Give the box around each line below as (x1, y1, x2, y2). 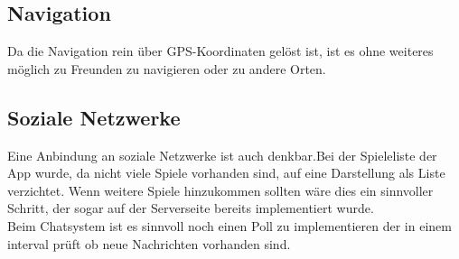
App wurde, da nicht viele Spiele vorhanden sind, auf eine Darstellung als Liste (7, 163, 445, 182)
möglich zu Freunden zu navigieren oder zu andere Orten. (7, 59, 326, 78)
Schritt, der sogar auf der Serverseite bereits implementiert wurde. (7, 199, 374, 217)
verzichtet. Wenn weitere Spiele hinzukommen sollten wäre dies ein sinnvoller (7, 180, 434, 199)
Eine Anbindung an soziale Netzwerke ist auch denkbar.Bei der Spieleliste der (7, 145, 437, 164)
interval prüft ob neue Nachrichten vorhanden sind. (7, 234, 291, 253)
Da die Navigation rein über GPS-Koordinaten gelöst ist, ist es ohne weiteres (7, 42, 434, 60)
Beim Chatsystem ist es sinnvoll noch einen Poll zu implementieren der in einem (7, 216, 452, 235)
